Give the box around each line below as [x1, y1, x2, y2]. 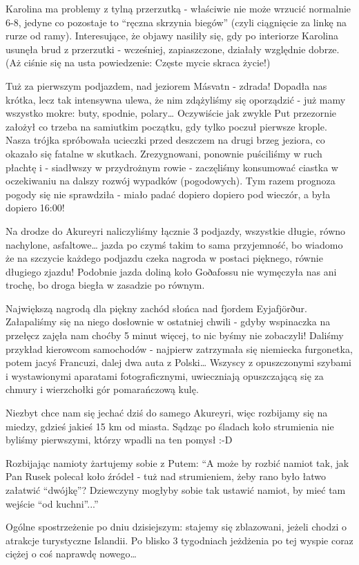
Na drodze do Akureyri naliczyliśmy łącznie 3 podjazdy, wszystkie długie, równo [6, 223, 346, 238]
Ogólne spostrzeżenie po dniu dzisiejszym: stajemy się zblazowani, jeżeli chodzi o [6, 519, 347, 534]
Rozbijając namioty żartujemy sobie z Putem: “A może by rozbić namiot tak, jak [6, 455, 349, 470]
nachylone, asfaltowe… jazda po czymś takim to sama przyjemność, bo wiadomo [6, 237, 343, 251]
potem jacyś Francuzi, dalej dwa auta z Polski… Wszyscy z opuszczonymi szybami [6, 355, 352, 370]
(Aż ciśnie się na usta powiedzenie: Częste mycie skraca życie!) [6, 55, 271, 70]
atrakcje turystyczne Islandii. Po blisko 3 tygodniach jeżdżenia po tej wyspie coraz [6, 533, 353, 547]
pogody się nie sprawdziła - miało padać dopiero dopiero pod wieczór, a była [6, 186, 331, 201]
